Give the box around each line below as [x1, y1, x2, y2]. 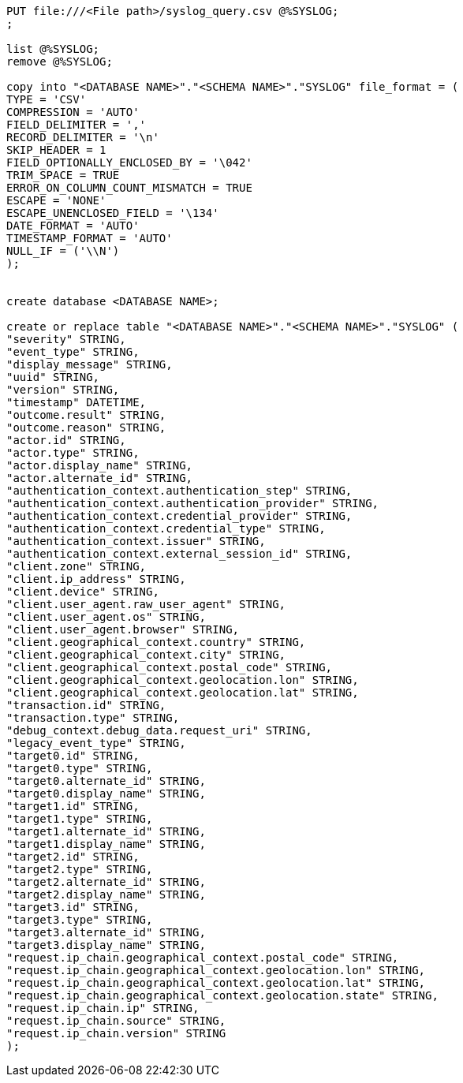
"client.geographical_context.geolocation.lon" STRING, [6, 674, 359, 686]
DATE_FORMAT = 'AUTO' [6, 219, 140, 232]
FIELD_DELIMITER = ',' [6, 118, 147, 131]
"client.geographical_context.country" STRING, [6, 636, 306, 648]
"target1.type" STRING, [6, 812, 153, 825]
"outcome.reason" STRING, [6, 421, 166, 434]
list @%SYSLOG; [6, 43, 100, 55]
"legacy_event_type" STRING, [6, 737, 186, 749]
